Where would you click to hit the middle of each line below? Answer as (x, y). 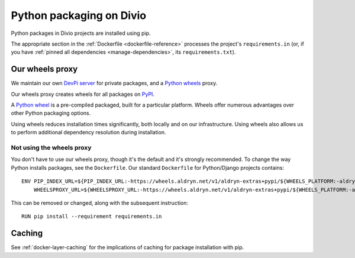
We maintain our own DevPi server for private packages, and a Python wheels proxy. (114, 83)
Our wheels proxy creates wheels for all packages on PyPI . (83, 94)
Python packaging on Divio (79, 15)
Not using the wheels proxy (51, 147)
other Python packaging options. (51, 113)
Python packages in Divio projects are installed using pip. (81, 33)
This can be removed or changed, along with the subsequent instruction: (100, 203)
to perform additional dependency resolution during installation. (88, 133)
